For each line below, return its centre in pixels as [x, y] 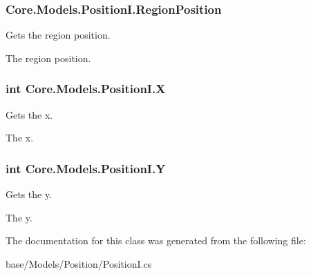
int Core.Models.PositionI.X [86, 89]
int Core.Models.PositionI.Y [86, 168]
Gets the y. [29, 194]
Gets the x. [29, 114]
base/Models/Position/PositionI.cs [79, 263]
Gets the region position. [58, 35]
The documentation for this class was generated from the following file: [156, 240]
